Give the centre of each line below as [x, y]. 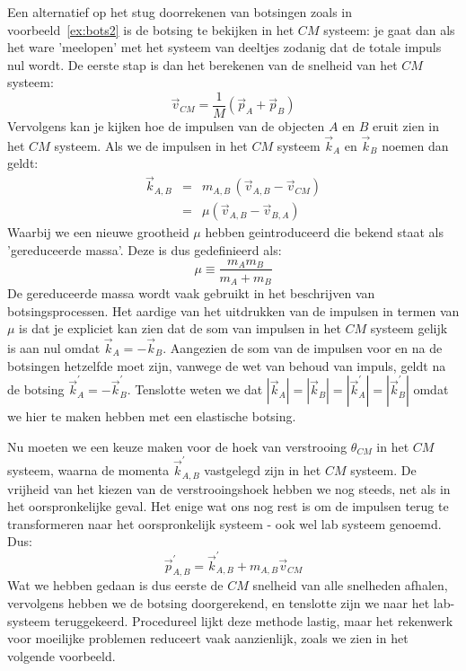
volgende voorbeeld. [62, 655]
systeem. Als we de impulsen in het [151, 145]
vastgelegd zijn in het [263, 470]
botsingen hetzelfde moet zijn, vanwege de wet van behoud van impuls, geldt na [227, 365]
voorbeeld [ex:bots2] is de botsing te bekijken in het [151, 29]
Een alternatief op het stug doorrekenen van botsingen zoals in [180, 12]
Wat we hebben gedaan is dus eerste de [115, 585]
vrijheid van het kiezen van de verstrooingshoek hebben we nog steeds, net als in [229, 488]
